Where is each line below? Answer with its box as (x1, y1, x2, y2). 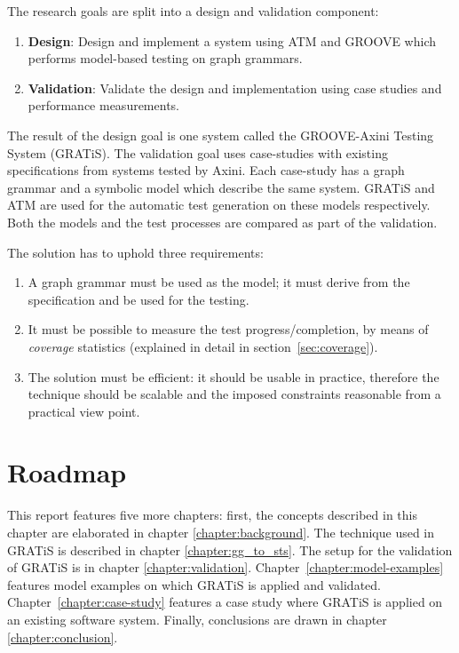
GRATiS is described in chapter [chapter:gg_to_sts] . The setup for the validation (7, 540, 453, 559)
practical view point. (28, 402, 140, 420)
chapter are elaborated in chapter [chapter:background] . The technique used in (7, 523, 435, 541)
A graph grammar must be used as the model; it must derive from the (28, 273, 410, 291)
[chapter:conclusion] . (7, 627, 118, 646)
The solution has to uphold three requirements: (7, 243, 264, 261)
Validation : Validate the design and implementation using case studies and (28, 78, 442, 97)
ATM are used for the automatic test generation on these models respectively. (7, 195, 431, 214)
